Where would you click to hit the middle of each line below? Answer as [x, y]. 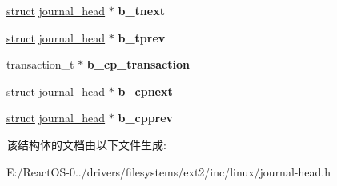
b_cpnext [145, 91]
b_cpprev [146, 118]
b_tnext [141, 10]
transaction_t [40, 64]
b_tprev [142, 37]
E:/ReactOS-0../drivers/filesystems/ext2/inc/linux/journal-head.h [168, 171]
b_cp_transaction [138, 64]
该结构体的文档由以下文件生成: [86, 144]
